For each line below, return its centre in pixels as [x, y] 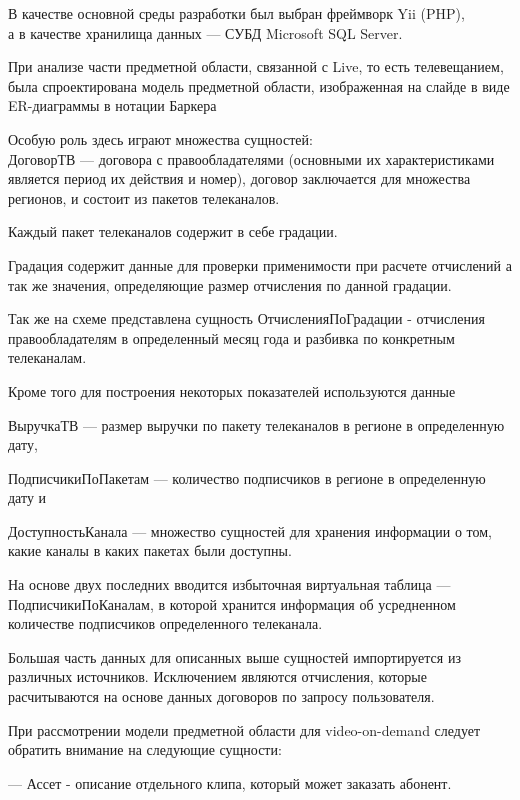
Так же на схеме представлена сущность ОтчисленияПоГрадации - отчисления [246, 318]
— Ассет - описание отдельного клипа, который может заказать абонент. [230, 782]
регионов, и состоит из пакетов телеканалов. [144, 197]
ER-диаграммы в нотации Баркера [112, 105]
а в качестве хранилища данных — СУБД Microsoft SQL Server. [205, 32]
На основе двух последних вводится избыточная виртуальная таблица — [229, 584]
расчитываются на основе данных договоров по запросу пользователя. [221, 696]
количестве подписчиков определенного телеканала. [165, 623]
